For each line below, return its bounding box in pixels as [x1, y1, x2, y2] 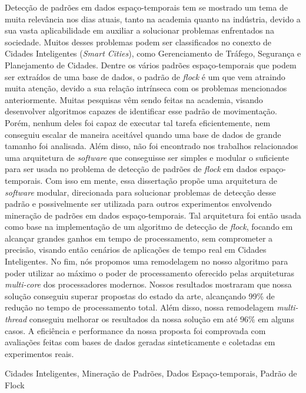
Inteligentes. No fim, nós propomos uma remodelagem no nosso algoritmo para [5, 255, 288, 267]
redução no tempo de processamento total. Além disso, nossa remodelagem [5, 301, 274, 313]
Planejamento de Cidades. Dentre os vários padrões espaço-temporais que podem [5, 58, 297, 71]
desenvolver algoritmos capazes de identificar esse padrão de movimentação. [5, 105, 277, 117]
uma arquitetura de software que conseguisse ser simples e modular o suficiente [5, 151, 290, 163]
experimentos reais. [5, 347, 74, 359]
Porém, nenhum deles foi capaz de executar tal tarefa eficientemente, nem [5, 116, 271, 128]
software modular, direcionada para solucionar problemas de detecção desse [5, 186, 276, 198]
